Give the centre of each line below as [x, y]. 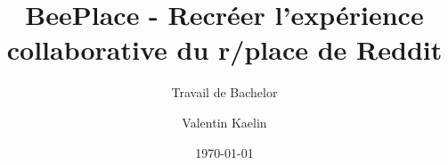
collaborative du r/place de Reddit [224, 49]
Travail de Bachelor [224, 92]
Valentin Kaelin [224, 122]
